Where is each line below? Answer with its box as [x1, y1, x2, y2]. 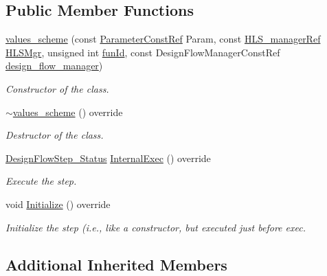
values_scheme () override [12, 104, 123, 119]
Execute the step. [5, 174, 77, 188]
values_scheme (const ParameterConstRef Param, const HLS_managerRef [5, 32, 321, 46]
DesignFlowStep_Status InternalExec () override [5, 150, 211, 165]
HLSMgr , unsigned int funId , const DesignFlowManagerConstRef [5, 45, 280, 59]
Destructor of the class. [5, 128, 104, 142]
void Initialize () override [5, 196, 111, 211]
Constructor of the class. [5, 81, 109, 95]
